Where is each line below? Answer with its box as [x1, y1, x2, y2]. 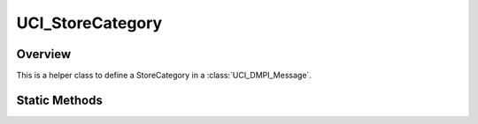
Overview [16, 47, 72, 62]
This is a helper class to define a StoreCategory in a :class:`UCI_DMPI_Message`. [16, 70, 312, 81]
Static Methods [16, 92, 104, 107]
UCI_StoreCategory [16, 13, 163, 33]
